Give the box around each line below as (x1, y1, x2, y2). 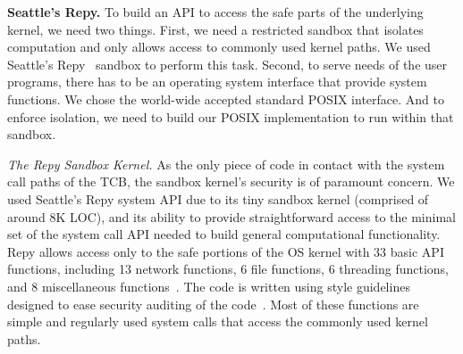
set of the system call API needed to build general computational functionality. (7, 225, 441, 243)
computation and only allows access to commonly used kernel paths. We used (7, 37, 431, 56)
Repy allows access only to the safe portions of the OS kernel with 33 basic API (7, 242, 444, 260)
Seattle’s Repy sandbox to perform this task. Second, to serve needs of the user (7, 54, 448, 73)
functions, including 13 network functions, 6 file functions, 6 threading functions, (7, 259, 449, 278)
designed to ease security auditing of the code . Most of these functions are (7, 294, 419, 313)
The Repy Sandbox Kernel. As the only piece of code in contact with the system (7, 154, 445, 173)
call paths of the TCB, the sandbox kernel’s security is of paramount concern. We (7, 172, 455, 191)
